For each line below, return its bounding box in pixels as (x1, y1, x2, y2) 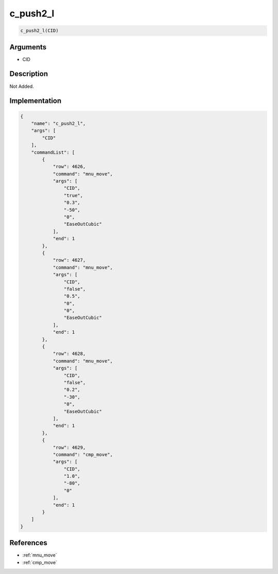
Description (9, 69, 48, 78)
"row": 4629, (53, 444, 86, 450)
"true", (63, 192, 83, 198)
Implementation (9, 97, 62, 105)
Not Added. (9, 83, 34, 89)
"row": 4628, (53, 351, 86, 357)
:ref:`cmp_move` (22, 559, 58, 565)
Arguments (9, 43, 47, 51)
